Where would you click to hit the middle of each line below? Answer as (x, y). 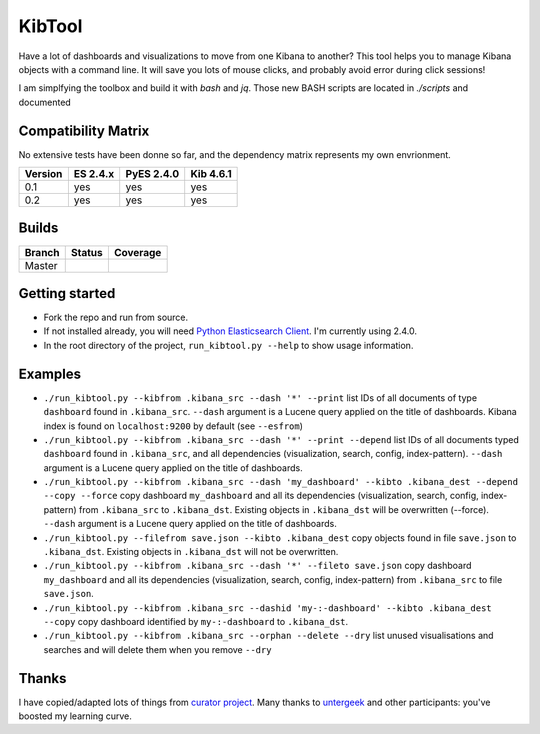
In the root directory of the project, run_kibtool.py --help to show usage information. (228, 345)
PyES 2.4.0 (152, 174)
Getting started (67, 293)
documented (45, 102)
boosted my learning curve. (75, 716)
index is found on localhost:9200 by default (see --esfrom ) (173, 426)
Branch (42, 252)
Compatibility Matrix (84, 130)
